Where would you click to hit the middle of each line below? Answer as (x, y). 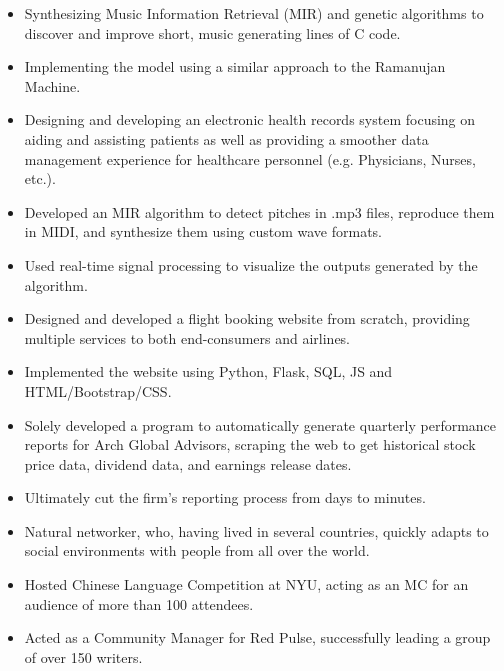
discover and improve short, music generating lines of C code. (212, 32)
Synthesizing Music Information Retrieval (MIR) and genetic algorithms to (254, 13)
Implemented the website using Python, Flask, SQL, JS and (208, 371)
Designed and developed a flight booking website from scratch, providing (247, 318)
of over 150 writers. (83, 656)
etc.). (40, 178)
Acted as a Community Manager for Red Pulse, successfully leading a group (257, 637)
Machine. (52, 85)
